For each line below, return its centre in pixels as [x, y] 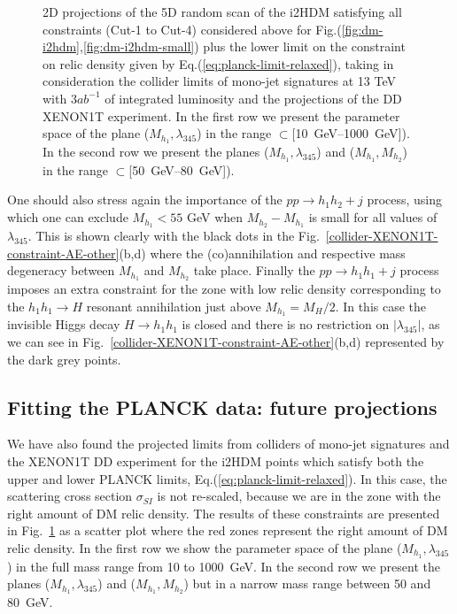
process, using [405, 200]
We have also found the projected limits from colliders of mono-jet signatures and [228, 444]
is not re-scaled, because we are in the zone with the [299, 496]
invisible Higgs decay [64, 324]
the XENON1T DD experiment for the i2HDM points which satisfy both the [216, 461]
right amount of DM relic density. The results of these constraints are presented [224, 513]
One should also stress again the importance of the [145, 200]
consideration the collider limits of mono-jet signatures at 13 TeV [220, 81]
